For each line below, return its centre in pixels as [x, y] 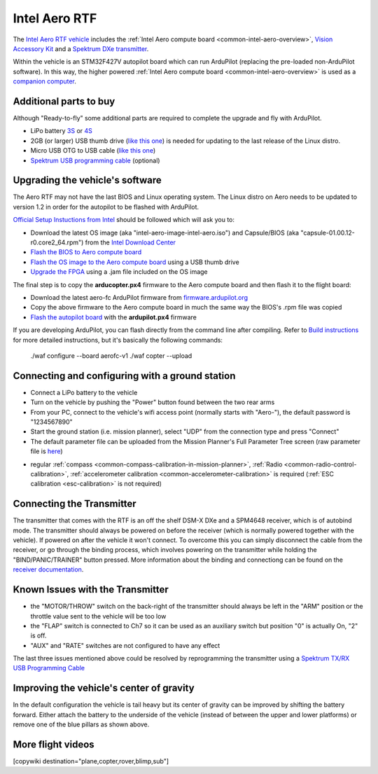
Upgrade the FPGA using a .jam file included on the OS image [119, 272]
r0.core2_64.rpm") [57, 242]
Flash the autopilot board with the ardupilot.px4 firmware [114, 317]
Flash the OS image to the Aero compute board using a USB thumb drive [135, 262]
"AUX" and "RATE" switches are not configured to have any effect [125, 645]
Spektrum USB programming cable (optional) [95, 160]
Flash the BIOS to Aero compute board [86, 252]
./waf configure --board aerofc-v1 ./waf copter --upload [111, 355]
